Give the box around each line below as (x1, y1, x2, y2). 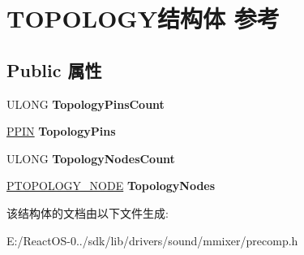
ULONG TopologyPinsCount (6, 95, 165, 112)
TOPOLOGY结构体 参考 (6, 2, 280, 35)
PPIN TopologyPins (6, 123, 116, 140)
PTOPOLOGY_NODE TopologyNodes (6, 177, 216, 194)
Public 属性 (6, 57, 102, 82)
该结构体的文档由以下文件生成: (6, 204, 169, 221)
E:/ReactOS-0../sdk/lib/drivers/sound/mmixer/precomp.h (6, 231, 298, 249)
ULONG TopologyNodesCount (6, 149, 175, 166)
